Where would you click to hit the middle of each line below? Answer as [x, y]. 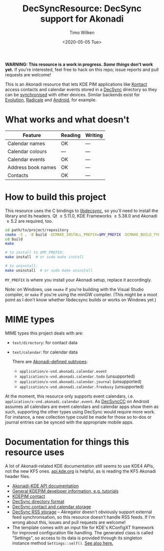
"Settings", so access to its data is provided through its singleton [77, 538]
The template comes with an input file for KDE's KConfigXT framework [83, 527]
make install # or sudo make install [44, 257]
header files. [18, 476]
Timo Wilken [82, 32]
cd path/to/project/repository [37, 230]
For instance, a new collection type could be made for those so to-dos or [79, 417]
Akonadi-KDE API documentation [45, 486]
